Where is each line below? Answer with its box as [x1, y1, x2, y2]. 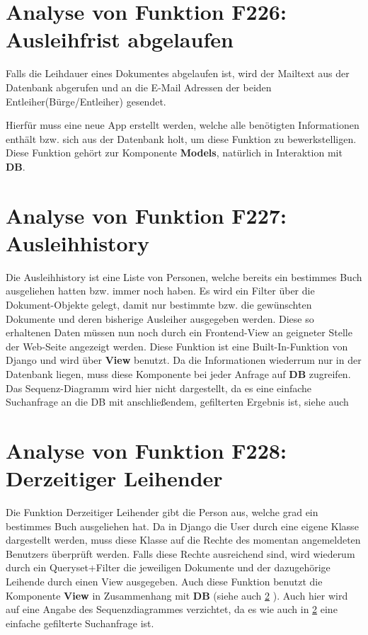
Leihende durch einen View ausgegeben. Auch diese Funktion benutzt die [6, 574, 323, 588]
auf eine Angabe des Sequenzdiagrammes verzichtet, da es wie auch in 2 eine [6, 602, 338, 617]
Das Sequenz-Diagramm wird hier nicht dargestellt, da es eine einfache [6, 380, 312, 395]
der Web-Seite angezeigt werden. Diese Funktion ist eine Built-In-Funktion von [6, 338, 348, 353]
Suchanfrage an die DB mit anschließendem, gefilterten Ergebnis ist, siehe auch [6, 394, 349, 409]
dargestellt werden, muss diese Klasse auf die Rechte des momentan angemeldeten [6, 532, 361, 547]
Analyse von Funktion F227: [6, 200, 287, 229]
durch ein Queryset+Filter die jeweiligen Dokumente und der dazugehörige [6, 560, 330, 575]
